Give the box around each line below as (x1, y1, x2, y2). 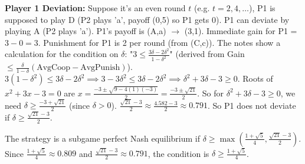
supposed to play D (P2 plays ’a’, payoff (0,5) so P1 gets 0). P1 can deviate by (5, 13, 290, 25)
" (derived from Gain (169, 48, 245, 60)
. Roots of (237, 72, 273, 85)
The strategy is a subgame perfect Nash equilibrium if (5, 132, 200, 144)
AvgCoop (37, 63, 71, 72)
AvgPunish (80, 63, 120, 72)
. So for (197, 86, 224, 99)
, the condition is (147, 147, 209, 159)
